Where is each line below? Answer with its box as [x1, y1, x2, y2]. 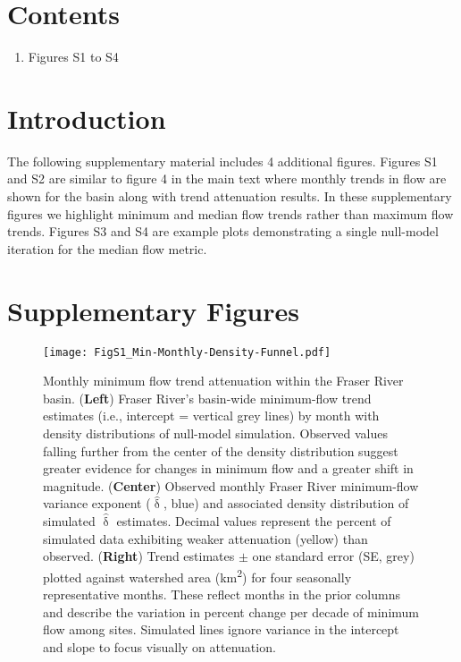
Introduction [7, 99, 166, 136]
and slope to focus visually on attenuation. [43, 637, 276, 656]
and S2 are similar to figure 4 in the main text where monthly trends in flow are [7, 169, 447, 188]
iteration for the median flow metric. [7, 239, 207, 258]
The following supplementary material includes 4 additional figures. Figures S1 [7, 151, 438, 170]
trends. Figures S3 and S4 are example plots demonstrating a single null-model [7, 222, 439, 241]
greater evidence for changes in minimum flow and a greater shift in [43, 459, 414, 478]
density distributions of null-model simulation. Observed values [43, 423, 388, 442]
